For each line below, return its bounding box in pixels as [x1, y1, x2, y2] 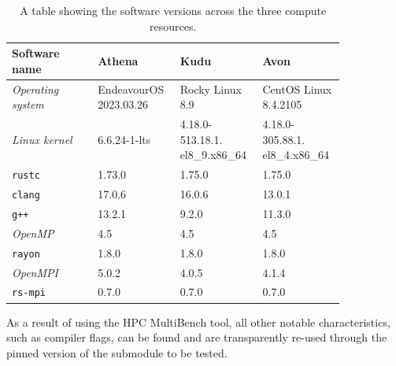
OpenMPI [12, 264, 58, 280]
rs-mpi [12, 287, 46, 299]
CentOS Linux [262, 80, 332, 97]
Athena [98, 52, 139, 68]
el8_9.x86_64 [179, 146, 247, 163]
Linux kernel [12, 131, 72, 147]
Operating [12, 80, 59, 97]
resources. [150, 17, 197, 34]
